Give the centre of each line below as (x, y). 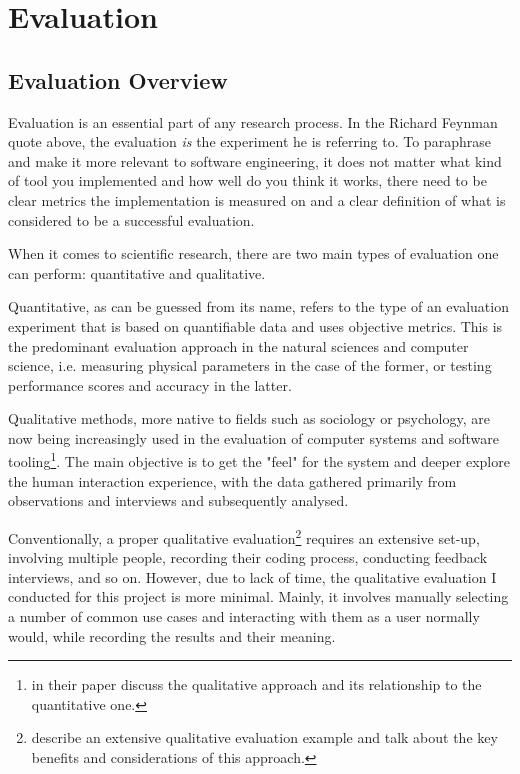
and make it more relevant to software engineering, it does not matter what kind (255, 160)
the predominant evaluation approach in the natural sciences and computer (238, 345)
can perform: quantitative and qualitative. (137, 272)
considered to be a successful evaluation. (131, 219)
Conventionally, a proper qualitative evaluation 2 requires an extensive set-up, (244, 536)
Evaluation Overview (118, 79)
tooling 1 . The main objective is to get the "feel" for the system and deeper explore (259, 460)
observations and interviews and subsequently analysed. (178, 500)
